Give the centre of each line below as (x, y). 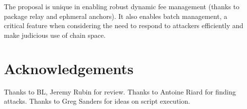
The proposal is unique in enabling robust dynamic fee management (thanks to (122, 6)
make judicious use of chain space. (55, 35)
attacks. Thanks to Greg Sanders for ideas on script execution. (97, 101)
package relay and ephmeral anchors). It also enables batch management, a (116, 16)
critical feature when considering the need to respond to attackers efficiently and (124, 25)
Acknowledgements (69, 68)
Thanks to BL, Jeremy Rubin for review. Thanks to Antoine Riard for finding (120, 91)
